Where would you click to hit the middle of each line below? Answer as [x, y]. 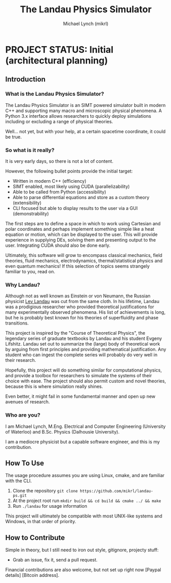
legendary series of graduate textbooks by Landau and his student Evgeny [84, 338]
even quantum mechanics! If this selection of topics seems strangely [77, 266]
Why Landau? [23, 285]
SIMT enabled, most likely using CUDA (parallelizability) [71, 186]
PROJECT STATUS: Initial [59, 49]
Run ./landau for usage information [50, 506]
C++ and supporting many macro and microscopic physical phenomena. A [84, 111]
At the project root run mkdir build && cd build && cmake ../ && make [87, 501]
